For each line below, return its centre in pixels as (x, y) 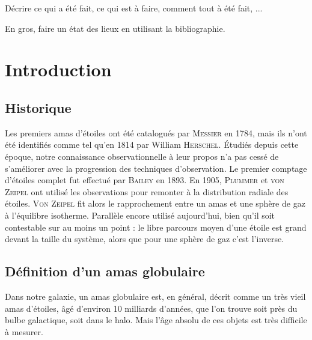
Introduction (58, 69)
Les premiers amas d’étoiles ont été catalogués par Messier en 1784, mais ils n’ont (156, 132)
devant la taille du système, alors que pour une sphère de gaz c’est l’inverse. (145, 239)
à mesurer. (24, 331)
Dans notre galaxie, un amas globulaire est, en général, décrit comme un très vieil (155, 296)
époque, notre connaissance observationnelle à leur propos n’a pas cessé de (142, 156)
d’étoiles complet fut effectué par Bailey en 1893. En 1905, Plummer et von (145, 180)
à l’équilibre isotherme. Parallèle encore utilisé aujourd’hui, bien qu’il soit (140, 215)
